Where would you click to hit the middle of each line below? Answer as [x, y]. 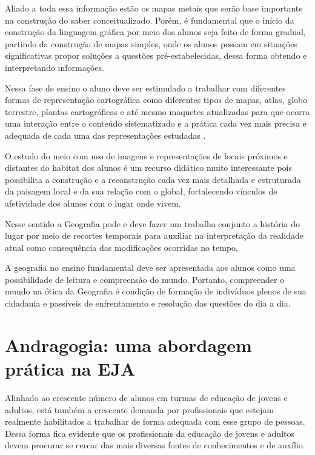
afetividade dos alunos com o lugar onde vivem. [93, 203]
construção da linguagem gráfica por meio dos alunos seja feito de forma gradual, [155, 32]
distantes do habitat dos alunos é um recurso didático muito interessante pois [148, 168]
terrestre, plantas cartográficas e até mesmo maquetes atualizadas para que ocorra [157, 111]
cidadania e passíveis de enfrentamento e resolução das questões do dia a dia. [148, 303]
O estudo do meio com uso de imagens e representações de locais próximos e [146, 155]
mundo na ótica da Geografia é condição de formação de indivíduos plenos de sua [156, 291]
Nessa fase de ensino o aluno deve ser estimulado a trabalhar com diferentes [145, 88]
